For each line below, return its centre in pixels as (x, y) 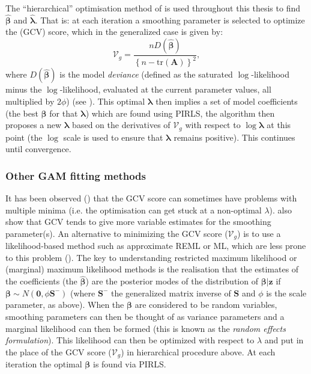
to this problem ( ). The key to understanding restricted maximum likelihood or (151, 257)
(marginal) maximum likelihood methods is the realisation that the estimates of (152, 269)
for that (64, 113)
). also (281, 210)
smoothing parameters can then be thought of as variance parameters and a (145, 317)
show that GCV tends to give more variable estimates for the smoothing (138, 222)
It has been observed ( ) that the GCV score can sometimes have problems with (151, 198)
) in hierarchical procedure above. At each (198, 351)
